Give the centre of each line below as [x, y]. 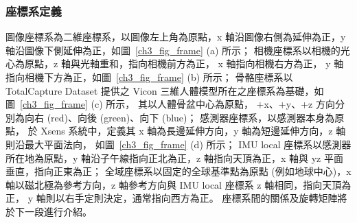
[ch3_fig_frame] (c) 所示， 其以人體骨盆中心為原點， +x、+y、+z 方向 [177, 104]
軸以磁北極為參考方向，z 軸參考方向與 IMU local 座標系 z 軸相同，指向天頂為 [178, 184]
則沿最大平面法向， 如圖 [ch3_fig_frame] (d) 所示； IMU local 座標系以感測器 [178, 144]
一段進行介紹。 [58, 211]
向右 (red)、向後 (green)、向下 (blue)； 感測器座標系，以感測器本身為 [180, 117]
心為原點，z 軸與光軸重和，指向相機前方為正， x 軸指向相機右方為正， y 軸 [175, 63]
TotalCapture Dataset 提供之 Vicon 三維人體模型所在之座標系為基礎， [160, 90]
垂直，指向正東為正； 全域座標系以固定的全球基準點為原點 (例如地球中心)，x [178, 171]
